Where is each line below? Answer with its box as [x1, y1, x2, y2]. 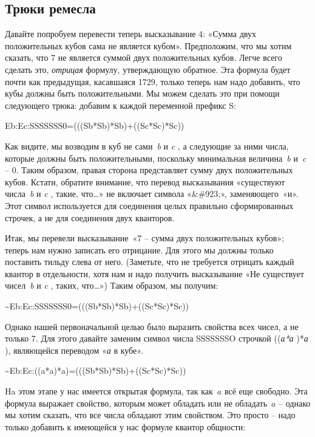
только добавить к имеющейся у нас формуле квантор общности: [5, 420, 246, 433]
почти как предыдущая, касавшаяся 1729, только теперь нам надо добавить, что [5, 75, 300, 88]
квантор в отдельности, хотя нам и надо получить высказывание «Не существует [5, 267, 304, 280]
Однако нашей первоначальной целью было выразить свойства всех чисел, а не [5, 320, 299, 332]
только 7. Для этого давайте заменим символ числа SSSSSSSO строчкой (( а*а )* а [5, 332, 308, 345]
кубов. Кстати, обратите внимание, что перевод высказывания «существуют [5, 175, 285, 188]
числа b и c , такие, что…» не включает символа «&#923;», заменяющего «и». [5, 187, 299, 200]
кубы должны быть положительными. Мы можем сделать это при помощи [5, 87, 280, 100]
